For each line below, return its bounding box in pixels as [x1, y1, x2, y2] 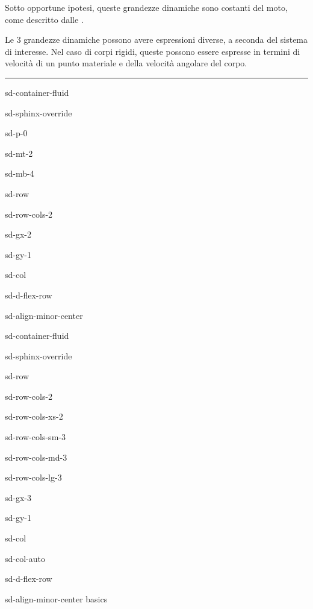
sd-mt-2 [5, 147, 33, 159]
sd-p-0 [5, 127, 28, 139]
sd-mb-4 [5, 167, 34, 180]
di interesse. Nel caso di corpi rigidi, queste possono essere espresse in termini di [5, 45, 300, 57]
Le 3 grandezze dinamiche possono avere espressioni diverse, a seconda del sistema [5, 33, 308, 46]
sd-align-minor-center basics [5, 592, 108, 605]
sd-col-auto [5, 552, 45, 564]
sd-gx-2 [5, 228, 32, 241]
